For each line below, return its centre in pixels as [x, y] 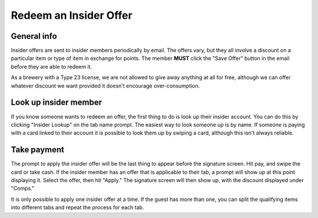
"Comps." [23, 189]
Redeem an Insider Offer [72, 15]
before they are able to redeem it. [52, 66]
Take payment [38, 150]
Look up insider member [57, 103]
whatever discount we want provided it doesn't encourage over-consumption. [105, 86]
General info [34, 36]
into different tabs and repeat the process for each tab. [77, 207]
